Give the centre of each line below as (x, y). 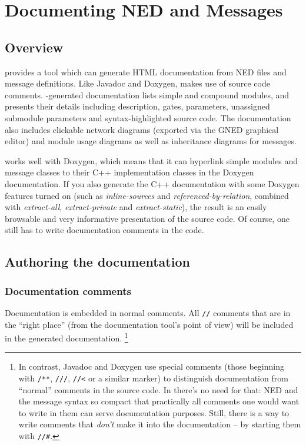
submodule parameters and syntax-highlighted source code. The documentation (148, 117)
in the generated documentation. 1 (66, 337)
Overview (34, 47)
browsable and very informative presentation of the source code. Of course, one (147, 218)
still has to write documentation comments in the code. (104, 230)
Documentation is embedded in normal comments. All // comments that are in (148, 312)
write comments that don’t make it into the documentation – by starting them (160, 424)
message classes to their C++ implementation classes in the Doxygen (129, 172)
